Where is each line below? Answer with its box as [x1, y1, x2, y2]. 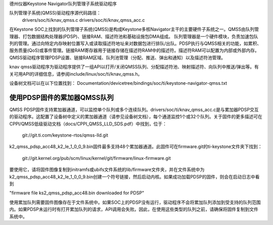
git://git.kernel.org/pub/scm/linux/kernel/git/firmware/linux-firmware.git [22, 155, 171, 161]
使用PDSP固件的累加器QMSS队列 [9, 93, 114, 102]
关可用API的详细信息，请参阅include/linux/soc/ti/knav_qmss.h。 [9, 71, 143, 77]
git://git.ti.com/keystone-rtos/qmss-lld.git [22, 132, 108, 138]
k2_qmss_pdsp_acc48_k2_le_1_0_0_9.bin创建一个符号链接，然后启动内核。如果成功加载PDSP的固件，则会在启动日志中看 [9, 174, 260, 180]
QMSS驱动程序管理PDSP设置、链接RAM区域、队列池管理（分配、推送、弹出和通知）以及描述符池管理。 [9, 54, 226, 61]
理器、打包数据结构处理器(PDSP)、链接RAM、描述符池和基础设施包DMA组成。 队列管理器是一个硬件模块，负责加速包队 [9, 33, 258, 39]
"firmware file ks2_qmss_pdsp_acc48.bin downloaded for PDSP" [9, 190, 145, 196]
